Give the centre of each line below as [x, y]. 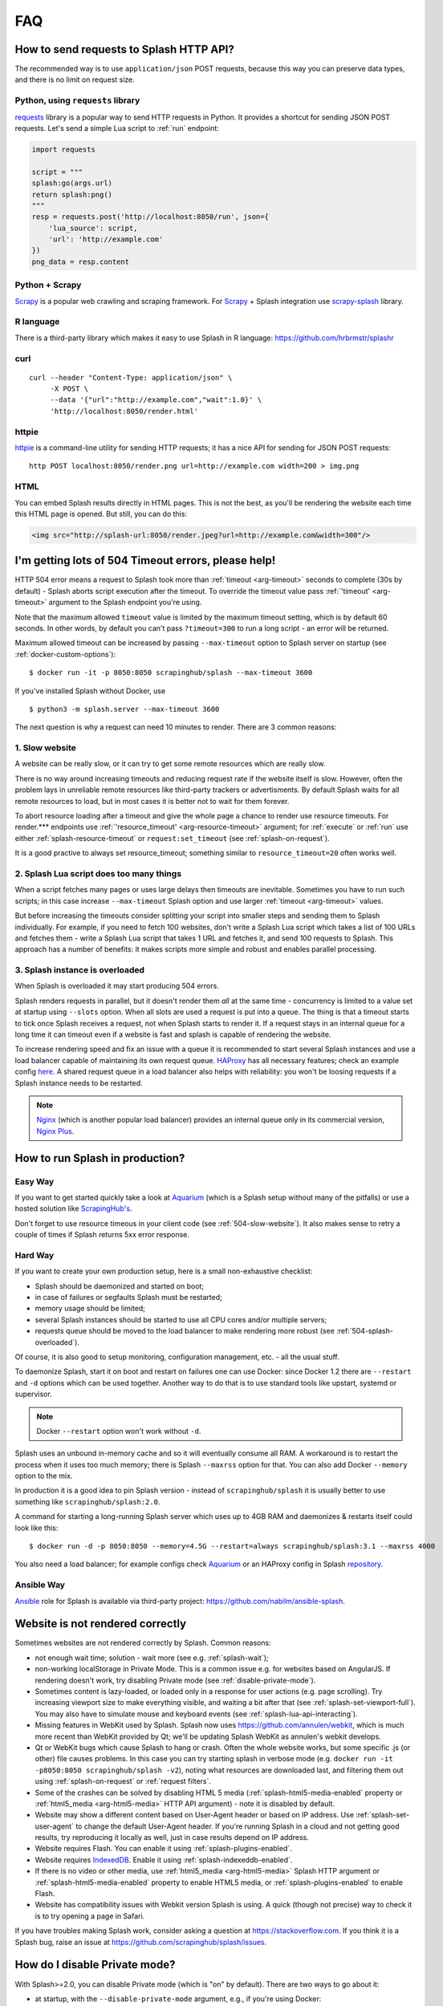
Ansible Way [40, 1585]
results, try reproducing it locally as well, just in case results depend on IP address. [172, 1837]
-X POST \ [69, 389]
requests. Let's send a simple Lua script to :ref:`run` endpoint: [117, 128]
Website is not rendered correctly [101, 1624]
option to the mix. [44, 1476]
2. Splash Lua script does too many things [98, 873]
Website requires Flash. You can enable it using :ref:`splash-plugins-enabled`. [163, 1849]
